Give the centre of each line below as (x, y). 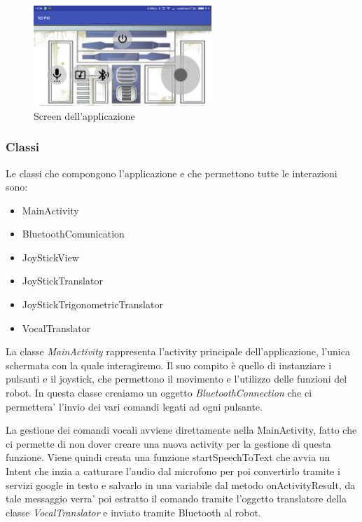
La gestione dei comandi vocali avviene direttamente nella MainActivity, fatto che (181, 430)
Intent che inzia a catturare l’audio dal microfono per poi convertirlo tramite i (173, 471)
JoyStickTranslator (62, 281)
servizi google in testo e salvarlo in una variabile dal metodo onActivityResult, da (181, 485)
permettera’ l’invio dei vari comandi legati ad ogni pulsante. (134, 406)
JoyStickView (50, 257)
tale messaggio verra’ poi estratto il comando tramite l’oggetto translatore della (176, 499)
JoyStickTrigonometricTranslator (92, 304)
